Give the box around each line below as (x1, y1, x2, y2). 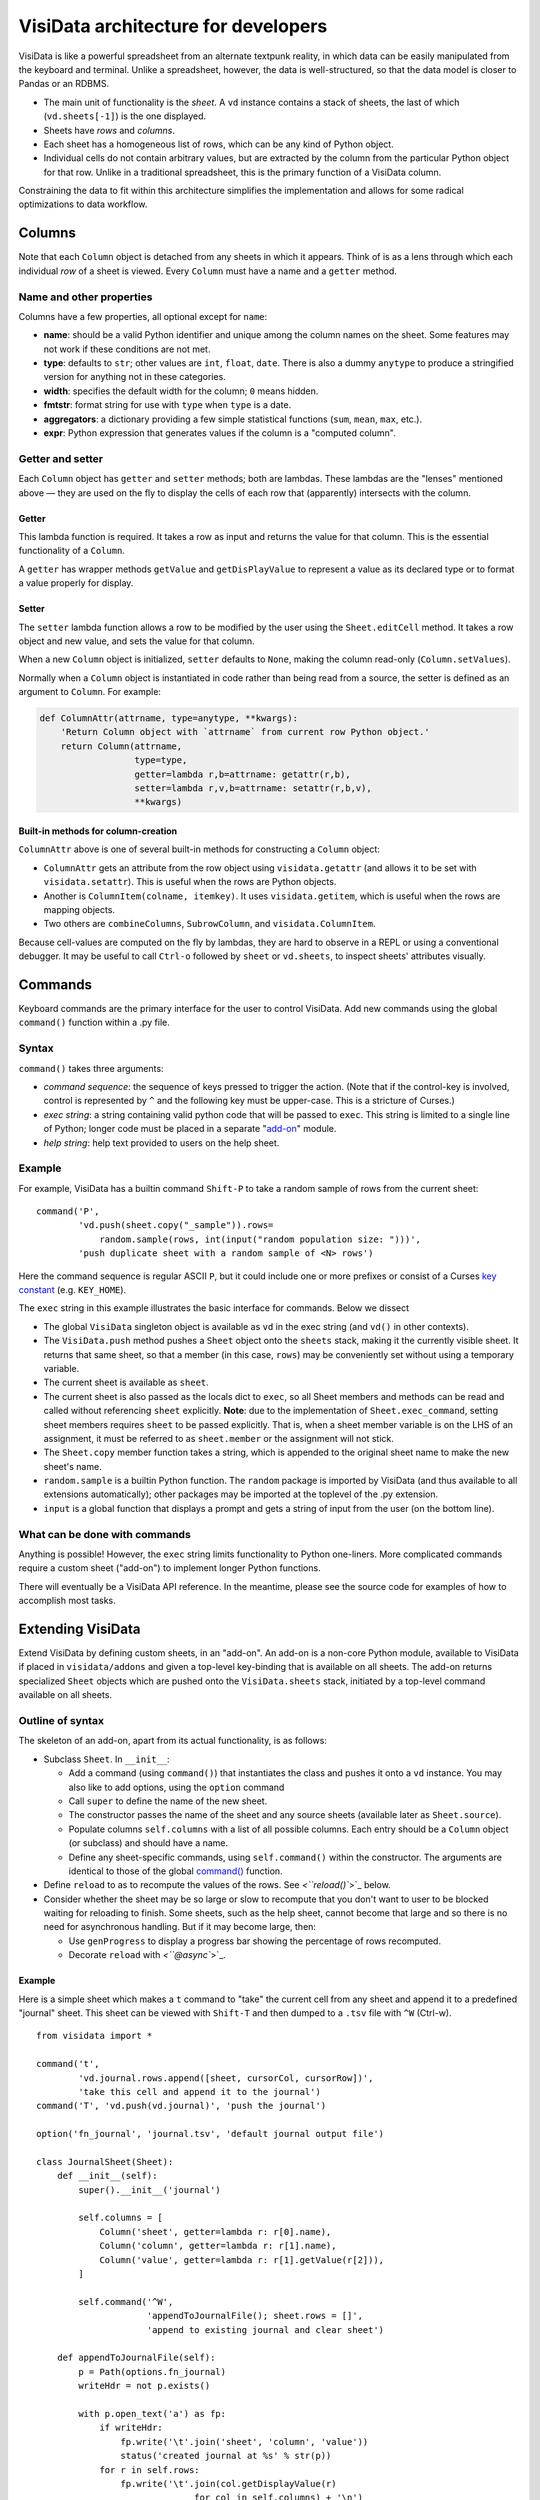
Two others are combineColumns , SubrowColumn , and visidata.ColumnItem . (43, 918, 376, 930)
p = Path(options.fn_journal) (78, 2366, 227, 2377)
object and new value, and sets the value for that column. (18, 635, 255, 647)
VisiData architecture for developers (18, 15, 328, 37)
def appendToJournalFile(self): (56, 2352, 216, 2364)
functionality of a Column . (18, 545, 125, 557)
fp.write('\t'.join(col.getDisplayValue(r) (120, 2478, 337, 2489)
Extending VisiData (18, 1620, 141, 1637)
